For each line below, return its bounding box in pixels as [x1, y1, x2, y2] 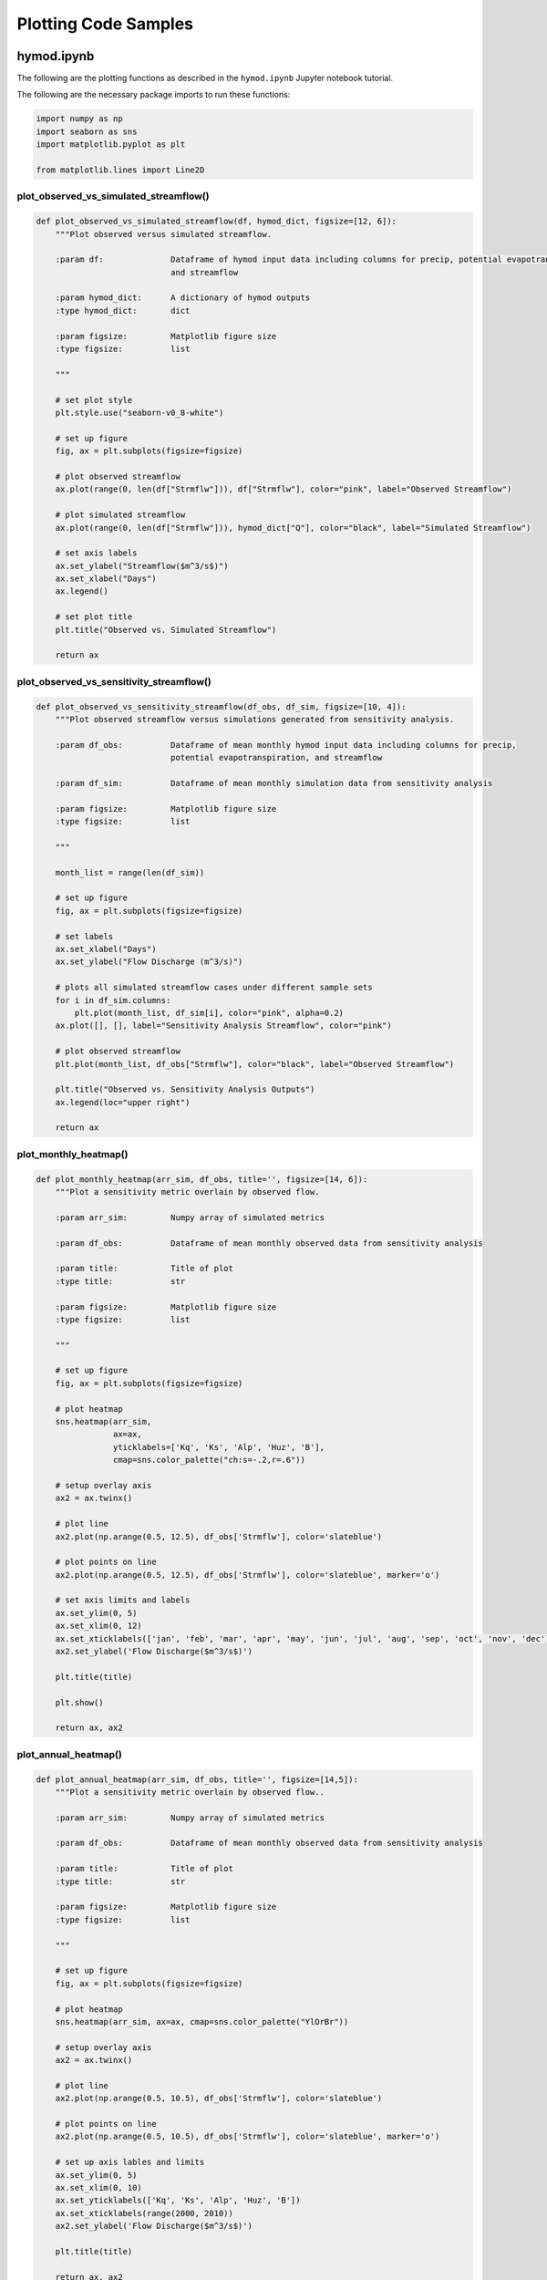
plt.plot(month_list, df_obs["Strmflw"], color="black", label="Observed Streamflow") [55, 1059, 455, 1069]
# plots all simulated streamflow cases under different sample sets [55, 982, 373, 993]
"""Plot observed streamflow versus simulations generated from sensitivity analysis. [55, 714, 455, 724]
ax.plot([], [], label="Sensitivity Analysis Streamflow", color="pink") [55, 1021, 392, 1031]
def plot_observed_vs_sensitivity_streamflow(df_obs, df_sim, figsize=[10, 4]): [36, 701, 407, 711]
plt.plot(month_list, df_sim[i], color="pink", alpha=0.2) [74, 1008, 345, 1018]
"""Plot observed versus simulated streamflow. [55, 229, 273, 239]
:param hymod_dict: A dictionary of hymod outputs [55, 293, 311, 303]
